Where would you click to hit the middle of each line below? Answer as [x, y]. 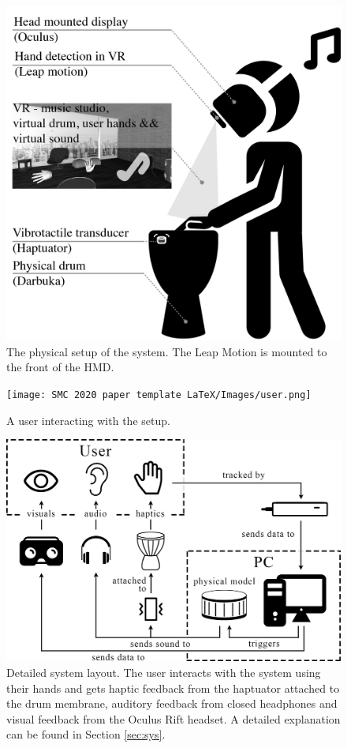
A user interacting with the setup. [88, 420]
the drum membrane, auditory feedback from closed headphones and [172, 703]
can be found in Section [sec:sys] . [86, 734]
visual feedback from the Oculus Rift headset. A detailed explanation [173, 718]
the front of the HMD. [60, 367]
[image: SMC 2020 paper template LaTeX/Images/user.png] [159, 395]
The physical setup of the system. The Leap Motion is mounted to [167, 351]
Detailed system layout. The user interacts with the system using [164, 672]
